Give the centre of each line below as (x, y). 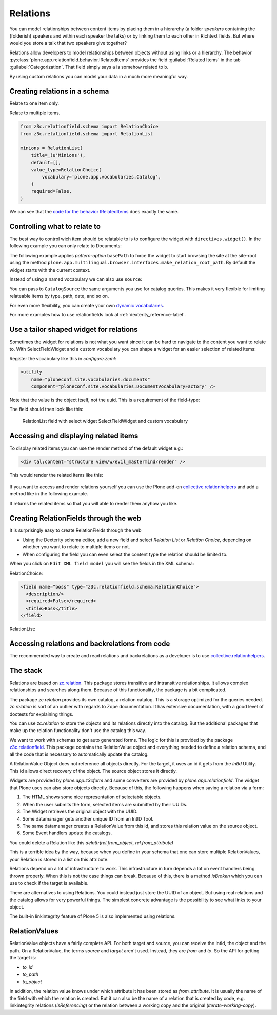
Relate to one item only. (34, 103)
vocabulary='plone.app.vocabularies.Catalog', (101, 177)
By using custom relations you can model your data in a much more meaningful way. (99, 76)
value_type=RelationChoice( (66, 170)
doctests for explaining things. (42, 714)
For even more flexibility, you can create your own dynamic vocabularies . (87, 306)
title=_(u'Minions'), (58, 155)
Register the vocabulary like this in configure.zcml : (63, 359)
